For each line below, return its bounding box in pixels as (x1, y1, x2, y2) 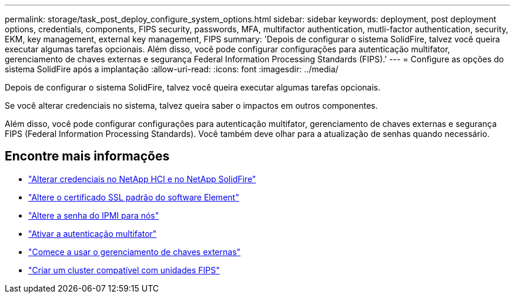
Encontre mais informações (5, 149, 170, 164)
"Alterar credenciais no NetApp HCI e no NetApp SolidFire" (28, 173, 256, 184)
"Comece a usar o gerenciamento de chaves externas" (28, 246, 241, 257)
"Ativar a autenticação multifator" (28, 228, 157, 239)
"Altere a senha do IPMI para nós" (28, 210, 159, 220)
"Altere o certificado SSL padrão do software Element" (28, 192, 239, 202)
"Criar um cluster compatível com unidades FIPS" (28, 264, 220, 275)
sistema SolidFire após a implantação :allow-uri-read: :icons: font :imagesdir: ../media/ (5, 64, 339, 74)
